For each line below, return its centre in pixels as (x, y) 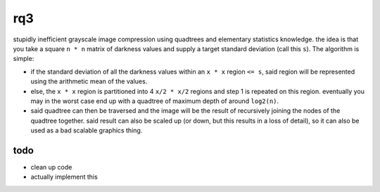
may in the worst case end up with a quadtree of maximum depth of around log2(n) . (155, 101)
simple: (24, 59)
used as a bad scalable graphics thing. (87, 130)
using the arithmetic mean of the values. (89, 81)
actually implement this (64, 177)
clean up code (51, 167)
